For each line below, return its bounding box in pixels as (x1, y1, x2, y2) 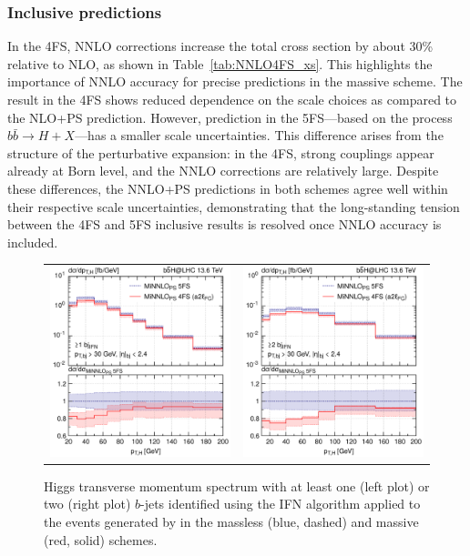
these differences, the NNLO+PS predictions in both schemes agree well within (7, 178, 448, 197)
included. (7, 232, 58, 251)
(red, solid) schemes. (44, 530, 158, 549)
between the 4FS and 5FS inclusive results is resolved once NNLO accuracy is (7, 215, 442, 234)
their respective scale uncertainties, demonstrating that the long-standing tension (7, 197, 460, 216)
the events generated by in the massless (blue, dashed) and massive (44, 511, 419, 531)
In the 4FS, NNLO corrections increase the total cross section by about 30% (7, 36, 434, 56)
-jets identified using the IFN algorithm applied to (140, 494, 421, 513)
